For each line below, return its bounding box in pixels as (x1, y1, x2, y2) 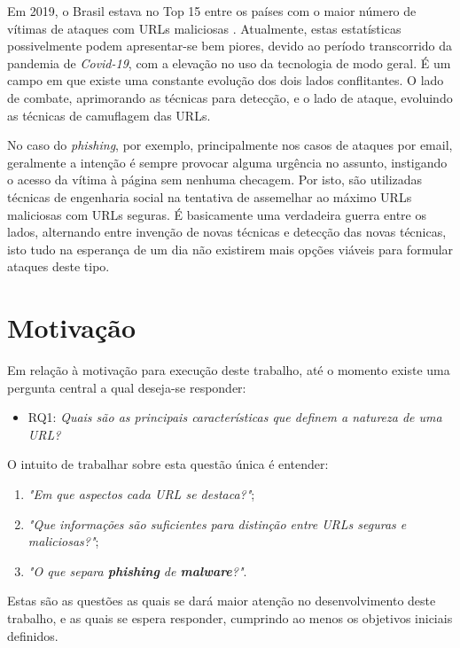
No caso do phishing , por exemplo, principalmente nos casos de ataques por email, (7, 136, 453, 154)
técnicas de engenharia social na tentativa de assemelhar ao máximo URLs (7, 187, 412, 206)
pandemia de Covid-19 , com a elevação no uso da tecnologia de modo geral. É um (7, 53, 451, 72)
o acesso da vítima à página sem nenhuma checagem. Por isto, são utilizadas (7, 170, 423, 189)
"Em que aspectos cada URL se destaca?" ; (27, 485, 255, 503)
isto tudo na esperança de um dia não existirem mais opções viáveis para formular (7, 239, 454, 258)
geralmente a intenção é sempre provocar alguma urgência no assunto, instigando (7, 152, 448, 171)
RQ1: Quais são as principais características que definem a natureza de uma (27, 408, 442, 426)
